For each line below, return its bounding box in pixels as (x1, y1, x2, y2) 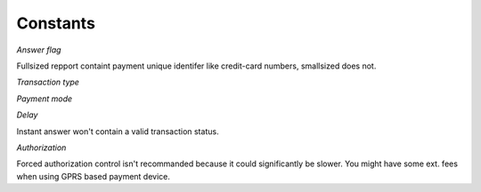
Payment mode (16, 93, 73, 104)
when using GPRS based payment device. (16, 171, 171, 181)
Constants (16, 13, 95, 33)
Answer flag (16, 44, 61, 55)
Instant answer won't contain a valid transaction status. (16, 125, 219, 137)
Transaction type (16, 76, 80, 88)
